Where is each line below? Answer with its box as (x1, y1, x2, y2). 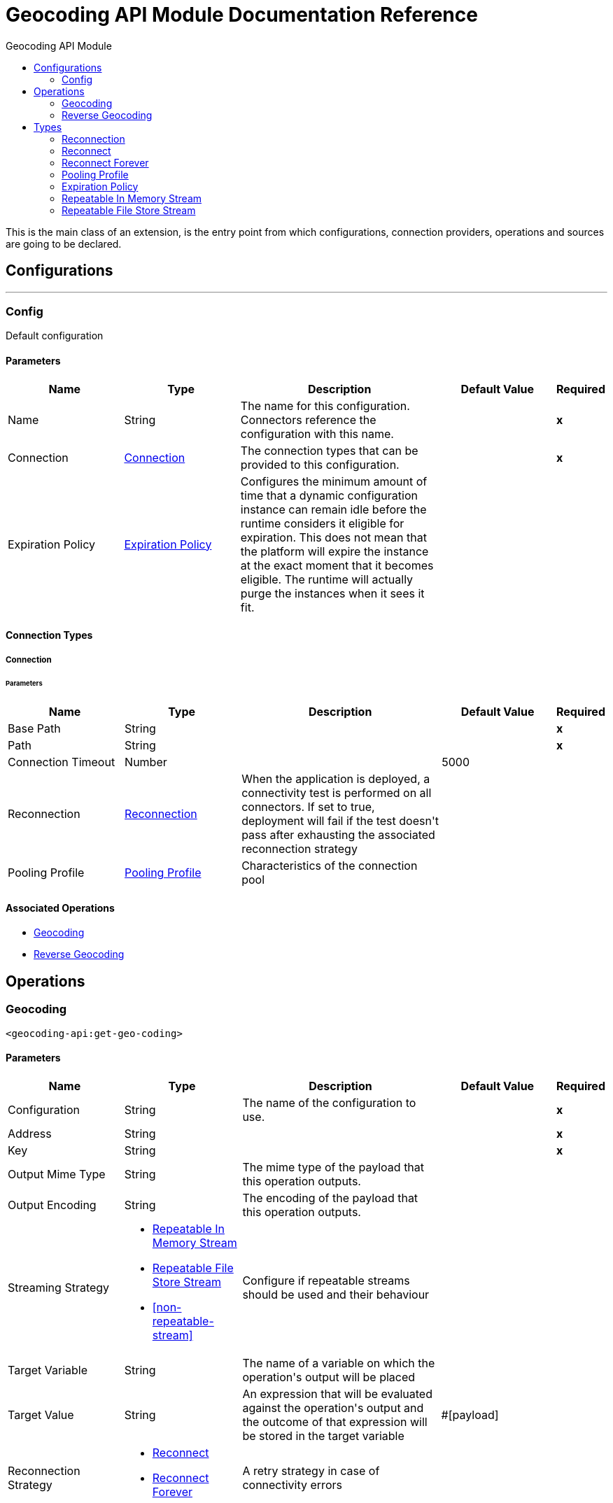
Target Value (8, 1407, 74, 1422)
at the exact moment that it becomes (240, 558, 434, 572)
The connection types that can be (240, 443, 418, 458)
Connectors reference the (240, 412, 376, 427)
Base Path (8, 721, 61, 736)
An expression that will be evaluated (242, 1386, 432, 1401)
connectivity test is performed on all (241, 786, 432, 800)
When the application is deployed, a (241, 772, 430, 786)
